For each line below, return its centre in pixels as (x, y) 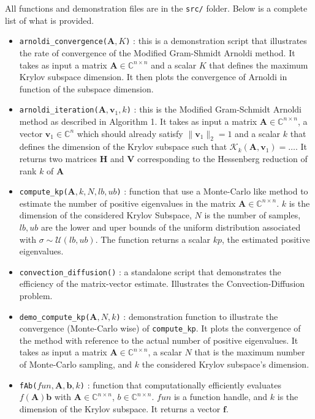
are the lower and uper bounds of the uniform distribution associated (171, 227)
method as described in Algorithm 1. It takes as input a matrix (138, 121)
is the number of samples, (252, 215)
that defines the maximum (259, 65)
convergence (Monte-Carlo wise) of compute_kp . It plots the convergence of (160, 328)
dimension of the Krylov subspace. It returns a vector (120, 408)
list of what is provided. (50, 20)
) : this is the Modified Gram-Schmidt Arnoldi (214, 109)
